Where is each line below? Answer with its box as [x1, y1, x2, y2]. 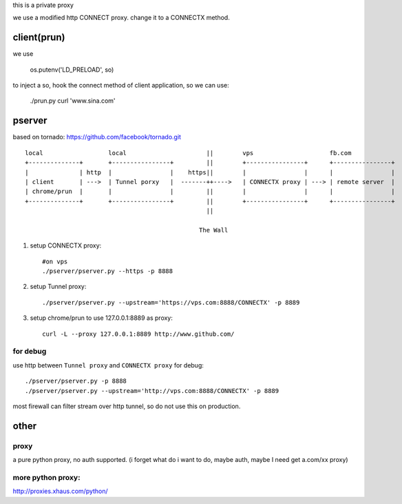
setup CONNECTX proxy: [30, 241, 102, 250]
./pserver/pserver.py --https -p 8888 [42, 268, 173, 275]
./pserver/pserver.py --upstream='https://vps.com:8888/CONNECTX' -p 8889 [42, 299, 300, 306]
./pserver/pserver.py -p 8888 [25, 377, 127, 385]
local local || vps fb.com [25, 149, 352, 157]
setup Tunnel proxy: [30, 283, 87, 291]
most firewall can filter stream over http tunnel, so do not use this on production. [12, 402, 241, 410]
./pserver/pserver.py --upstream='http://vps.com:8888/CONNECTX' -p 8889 [25, 387, 279, 394]
